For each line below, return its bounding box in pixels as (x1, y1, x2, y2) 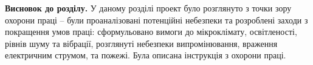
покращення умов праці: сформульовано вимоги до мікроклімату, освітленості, (5, 25, 297, 38)
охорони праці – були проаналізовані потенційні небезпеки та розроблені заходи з (5, 13, 308, 26)
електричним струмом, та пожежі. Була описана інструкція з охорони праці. (5, 49, 286, 61)
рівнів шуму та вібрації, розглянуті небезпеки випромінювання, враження (5, 37, 278, 49)
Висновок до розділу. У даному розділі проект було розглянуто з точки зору (5, 2, 292, 14)
